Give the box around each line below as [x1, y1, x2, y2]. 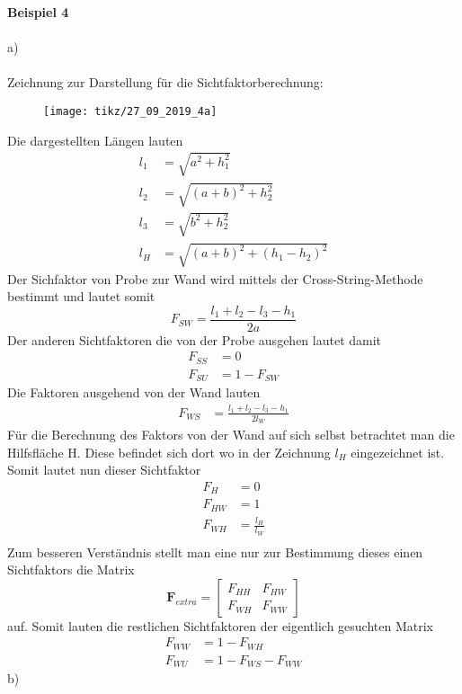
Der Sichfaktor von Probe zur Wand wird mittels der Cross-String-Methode [7, 269, 423, 288]
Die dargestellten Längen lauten [7, 130, 183, 149]
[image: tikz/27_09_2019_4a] [43, 104, 218, 118]
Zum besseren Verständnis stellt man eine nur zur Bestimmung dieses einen [7, 542, 423, 561]
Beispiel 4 [7, 3, 69, 21]
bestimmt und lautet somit [7, 287, 155, 306]
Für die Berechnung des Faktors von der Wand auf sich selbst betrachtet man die [7, 424, 455, 443]
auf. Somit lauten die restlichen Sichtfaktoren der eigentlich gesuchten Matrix [7, 616, 433, 635]
